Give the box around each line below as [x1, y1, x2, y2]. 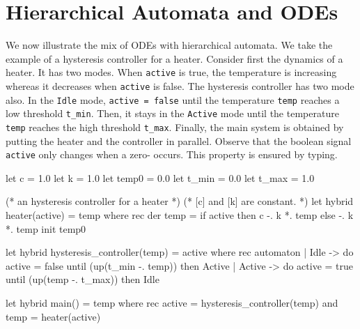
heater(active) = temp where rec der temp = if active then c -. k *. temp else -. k [6, 208, 354, 222]
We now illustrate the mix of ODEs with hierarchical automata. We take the [6, 38, 333, 52]
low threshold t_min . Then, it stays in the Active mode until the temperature [6, 106, 339, 121]
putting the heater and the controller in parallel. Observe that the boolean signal [6, 133, 352, 148]
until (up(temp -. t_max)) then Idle [6, 272, 159, 286]
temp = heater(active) [6, 309, 101, 323]
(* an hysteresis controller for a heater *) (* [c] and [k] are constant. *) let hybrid [6, 194, 354, 208]
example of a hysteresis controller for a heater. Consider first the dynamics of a [6, 51, 343, 66]
